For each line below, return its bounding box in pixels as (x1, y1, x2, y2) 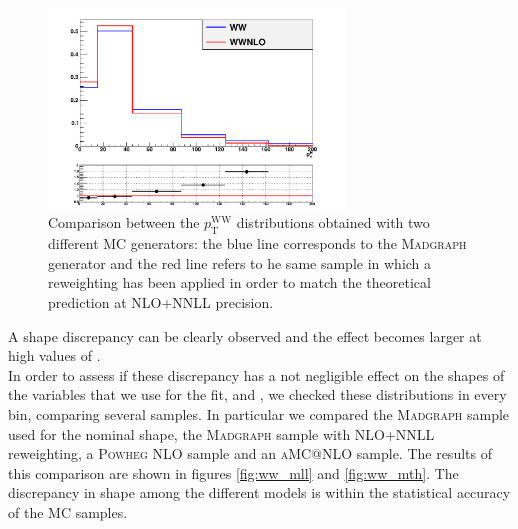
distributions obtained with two (236, 212, 430, 233)
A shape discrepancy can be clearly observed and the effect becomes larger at (8, 325, 482, 346)
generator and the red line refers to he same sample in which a (48, 252, 432, 273)
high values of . (8, 345, 101, 366)
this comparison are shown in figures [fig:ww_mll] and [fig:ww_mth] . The (8, 462, 459, 483)
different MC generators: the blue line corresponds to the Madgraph (48, 233, 467, 254)
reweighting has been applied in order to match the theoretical (48, 272, 431, 293)
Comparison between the (48, 212, 200, 233)
